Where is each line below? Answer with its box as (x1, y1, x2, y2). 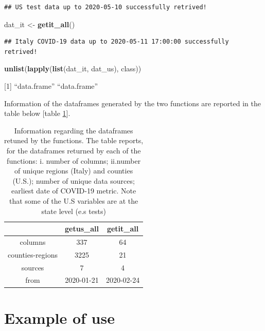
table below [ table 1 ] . (4, 108, 70, 119)
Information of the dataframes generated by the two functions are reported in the (4, 98, 261, 108)
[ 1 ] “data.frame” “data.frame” (4, 80, 98, 91)
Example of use (4, 307, 115, 328)
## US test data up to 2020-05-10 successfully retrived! (4, 4, 207, 11)
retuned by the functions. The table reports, (4, 135, 144, 146)
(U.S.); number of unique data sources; (12, 175, 135, 186)
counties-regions (8, 249, 58, 260)
